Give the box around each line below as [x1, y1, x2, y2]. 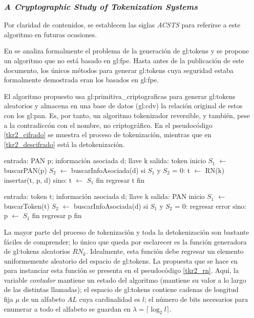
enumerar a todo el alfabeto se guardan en [4, 303, 131, 314]
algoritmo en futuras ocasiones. [4, 29, 97, 39]
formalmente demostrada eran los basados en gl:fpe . [4, 74, 159, 85]
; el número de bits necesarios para [144, 294, 248, 304]
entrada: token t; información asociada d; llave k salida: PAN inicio [4, 191, 205, 201]
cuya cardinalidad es [79, 294, 140, 304]
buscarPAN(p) [4, 165, 47, 175]
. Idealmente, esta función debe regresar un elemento [85, 246, 244, 256]
